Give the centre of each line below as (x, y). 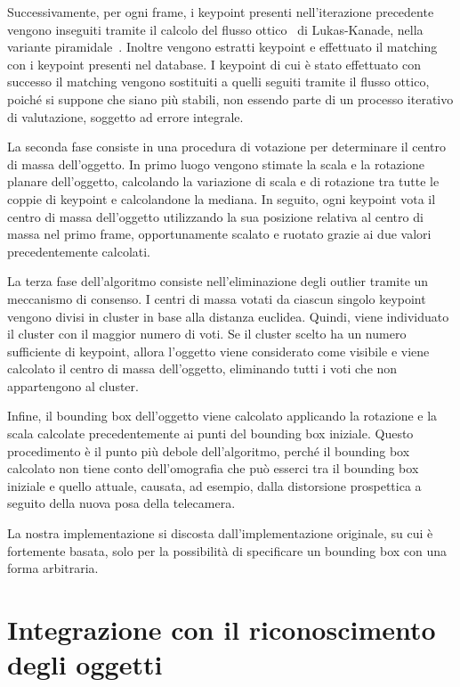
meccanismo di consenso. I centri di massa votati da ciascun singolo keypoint (217, 298)
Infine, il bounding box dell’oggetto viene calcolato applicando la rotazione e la (222, 416)
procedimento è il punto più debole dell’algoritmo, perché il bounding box (209, 450)
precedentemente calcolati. (79, 251)
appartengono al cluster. (73, 385)
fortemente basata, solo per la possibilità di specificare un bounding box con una (227, 550)
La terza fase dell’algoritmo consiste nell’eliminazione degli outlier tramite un (218, 281)
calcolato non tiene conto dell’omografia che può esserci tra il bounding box (213, 468)
